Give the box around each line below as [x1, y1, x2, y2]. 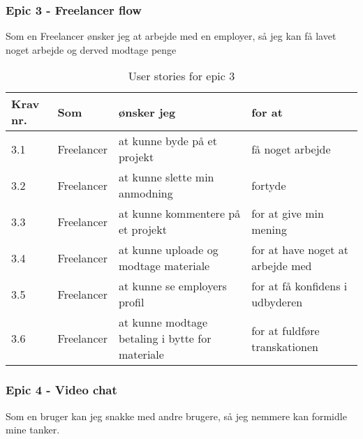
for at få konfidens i [251, 278, 348, 295]
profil [118, 294, 145, 311]
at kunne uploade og [118, 241, 218, 258]
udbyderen [251, 294, 303, 311]
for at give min [251, 205, 324, 222]
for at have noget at [251, 241, 348, 258]
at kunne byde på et [118, 133, 217, 149]
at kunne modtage [118, 314, 208, 331]
